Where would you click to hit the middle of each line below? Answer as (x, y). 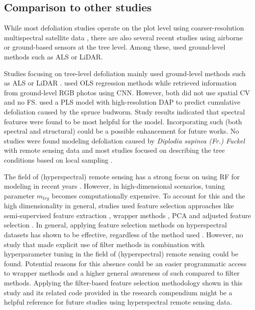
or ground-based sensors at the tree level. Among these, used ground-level (115, 47)
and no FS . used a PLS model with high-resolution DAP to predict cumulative (122, 102)
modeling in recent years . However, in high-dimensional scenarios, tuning (115, 186)
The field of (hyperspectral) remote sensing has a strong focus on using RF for (122, 176)
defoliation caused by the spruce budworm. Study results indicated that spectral (125, 111)
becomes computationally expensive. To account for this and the (148, 195)
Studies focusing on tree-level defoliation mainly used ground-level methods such (125, 73)
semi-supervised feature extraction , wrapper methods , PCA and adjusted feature (127, 215)
